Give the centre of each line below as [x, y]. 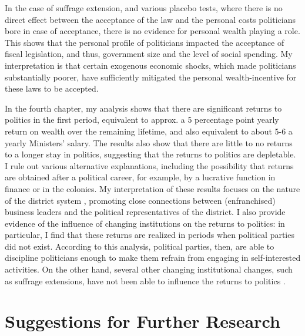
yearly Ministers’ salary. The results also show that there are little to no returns [149, 142]
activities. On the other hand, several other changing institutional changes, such [149, 269]
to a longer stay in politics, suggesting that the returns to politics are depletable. [150, 154]
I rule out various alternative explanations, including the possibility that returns [149, 165]
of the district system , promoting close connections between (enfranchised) [140, 200]
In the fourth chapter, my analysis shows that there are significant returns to [143, 108]
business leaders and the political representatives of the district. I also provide [145, 212]
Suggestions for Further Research [143, 321]
